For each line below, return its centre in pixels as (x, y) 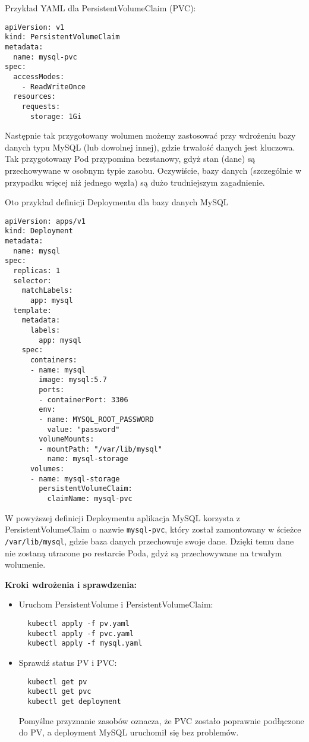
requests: (41, 106)
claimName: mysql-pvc (90, 499)
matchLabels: (47, 291)
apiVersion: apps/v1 (45, 221)
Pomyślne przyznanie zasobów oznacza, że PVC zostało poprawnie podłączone (161, 720)
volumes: (47, 469)
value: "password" (83, 429)
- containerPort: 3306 (83, 400)
